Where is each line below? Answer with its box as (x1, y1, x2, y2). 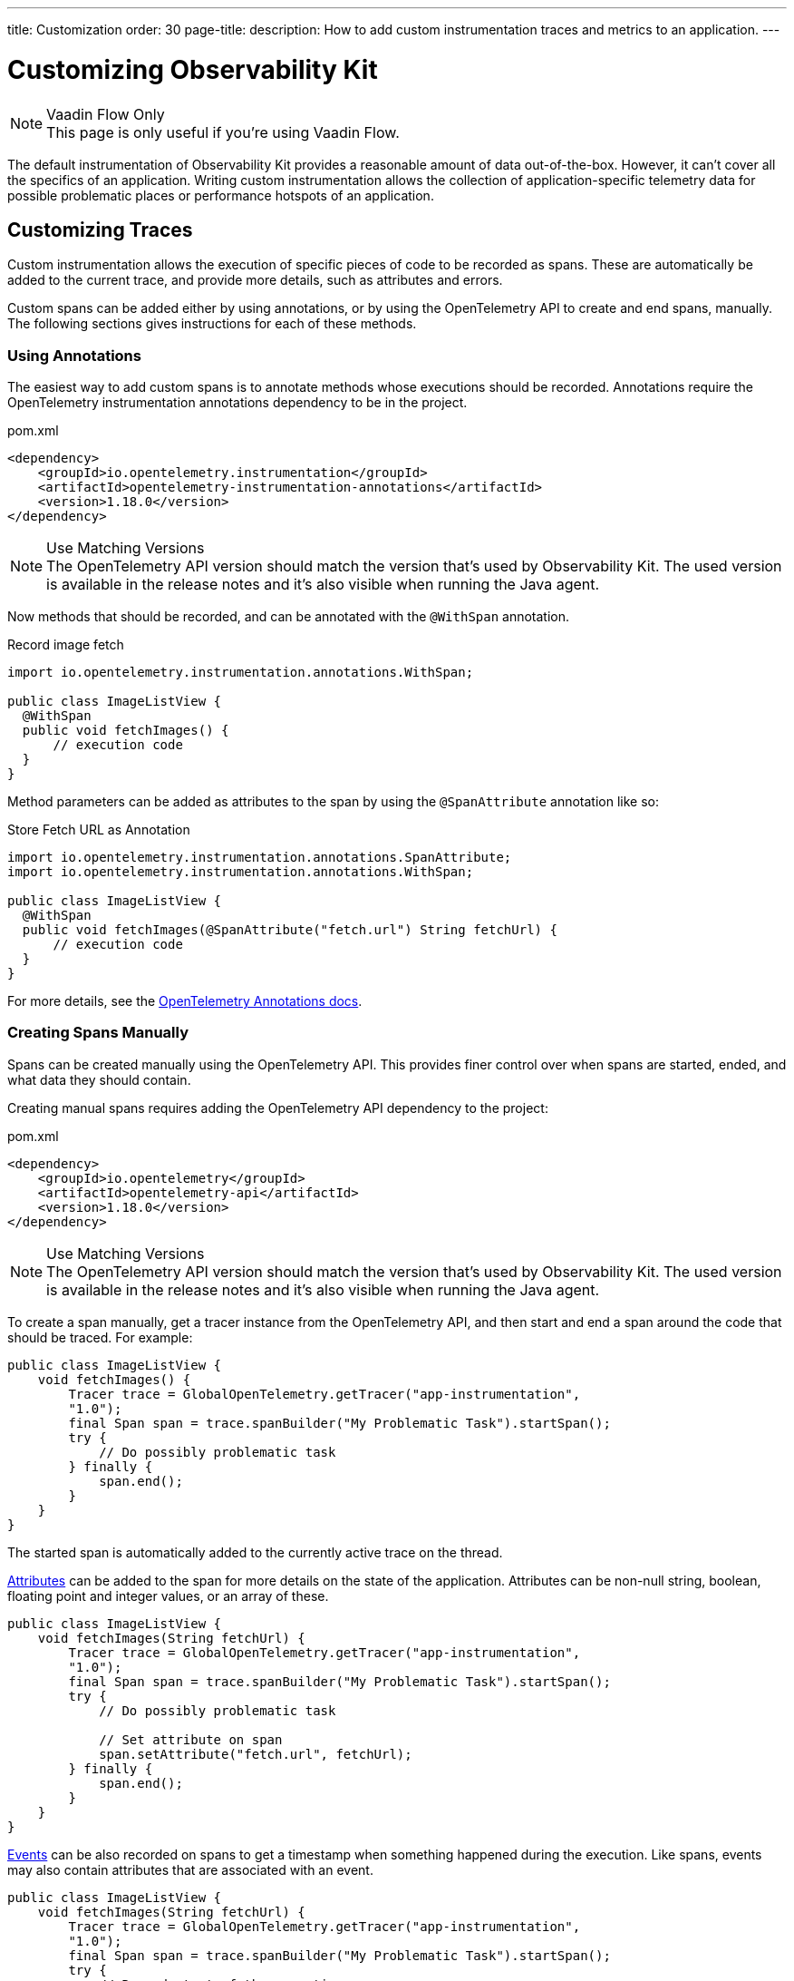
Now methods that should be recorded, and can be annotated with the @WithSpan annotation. (7, 609, 570, 625)
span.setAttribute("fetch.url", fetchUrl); (99, 1746, 412, 1761)
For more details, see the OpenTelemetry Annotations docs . (7, 993, 363, 1010)
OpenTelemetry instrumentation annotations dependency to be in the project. (7, 395, 468, 411)
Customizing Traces (7, 218, 193, 241)
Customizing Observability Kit (7, 54, 378, 85)
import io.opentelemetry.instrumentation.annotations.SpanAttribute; (7, 850, 512, 865)
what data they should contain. (7, 1071, 191, 1088)
